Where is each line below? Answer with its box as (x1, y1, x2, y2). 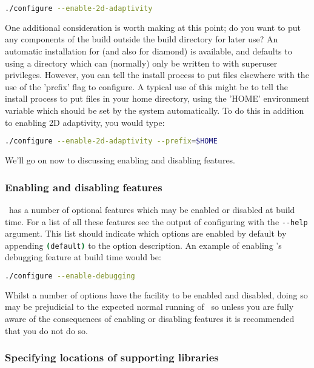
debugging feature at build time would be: (5, 251, 161, 263)
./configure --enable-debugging (5, 272, 135, 280)
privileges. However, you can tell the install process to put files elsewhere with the (5, 68, 309, 81)
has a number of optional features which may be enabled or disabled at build (8, 203, 295, 215)
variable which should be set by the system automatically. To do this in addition (5, 104, 304, 117)
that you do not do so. (5, 324, 88, 337)
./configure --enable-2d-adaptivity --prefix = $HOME (5, 137, 218, 146)
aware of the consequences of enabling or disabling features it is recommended (5, 312, 295, 325)
